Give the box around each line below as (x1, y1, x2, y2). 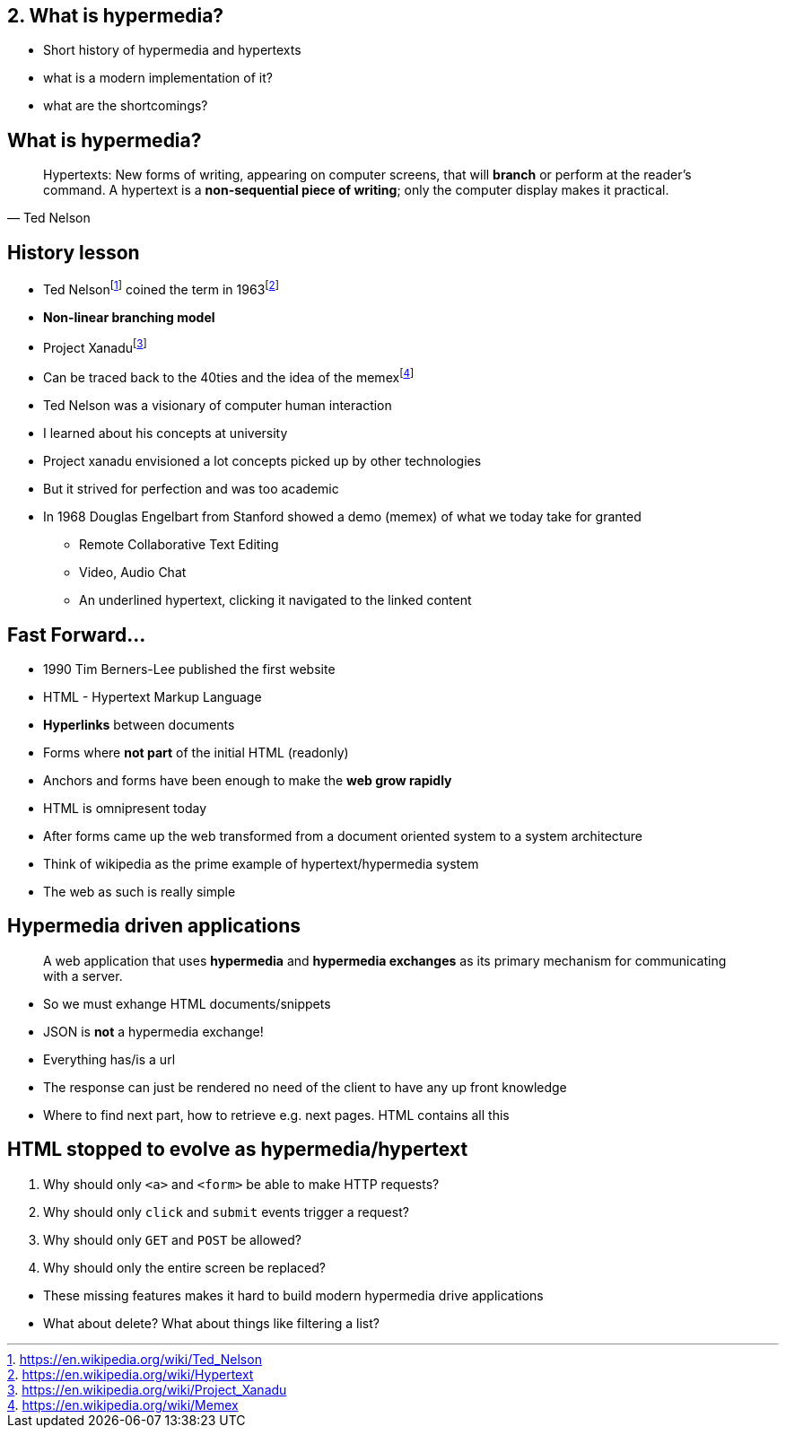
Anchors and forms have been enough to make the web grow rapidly (43, 772, 452, 788)
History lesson (7, 241, 140, 264)
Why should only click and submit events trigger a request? (43, 1203, 409, 1220)
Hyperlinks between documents (43, 716, 235, 732)
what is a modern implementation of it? (43, 70, 273, 86)
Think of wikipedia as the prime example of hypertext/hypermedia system (43, 855, 479, 871)
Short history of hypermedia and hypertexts (43, 42, 301, 58)
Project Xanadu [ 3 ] (43, 337, 147, 355)
